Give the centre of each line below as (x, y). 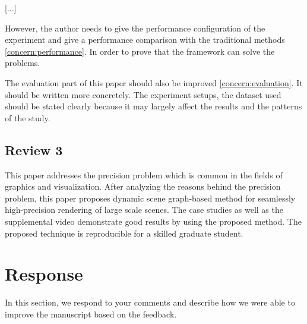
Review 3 (34, 150)
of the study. (28, 117)
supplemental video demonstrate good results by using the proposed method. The (153, 221)
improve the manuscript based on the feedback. (91, 314)
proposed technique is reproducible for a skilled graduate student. (124, 233)
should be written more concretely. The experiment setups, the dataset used (143, 94)
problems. (23, 63)
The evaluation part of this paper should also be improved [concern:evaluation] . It (154, 82)
